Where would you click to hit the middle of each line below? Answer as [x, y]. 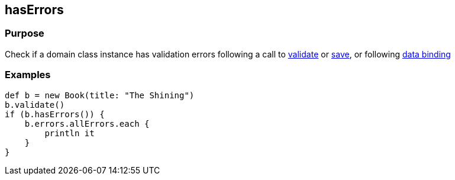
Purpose [25, 33]
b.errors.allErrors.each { [87, 123]
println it [70, 133]
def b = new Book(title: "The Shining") [100, 95]
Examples [28, 75]
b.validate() [35, 105]
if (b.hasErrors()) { [55, 114]
